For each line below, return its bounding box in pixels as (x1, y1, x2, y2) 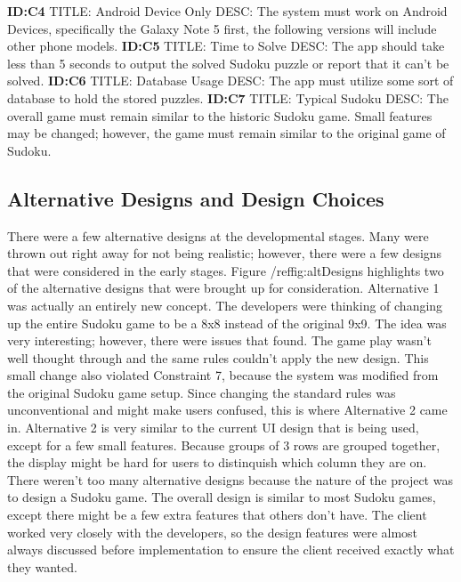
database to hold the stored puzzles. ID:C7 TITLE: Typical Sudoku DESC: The (7, 88, 449, 107)
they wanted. (7, 557, 77, 576)
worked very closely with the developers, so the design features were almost (7, 522, 418, 541)
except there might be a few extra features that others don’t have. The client (7, 505, 427, 524)
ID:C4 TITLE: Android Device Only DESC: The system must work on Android (7, 2, 448, 20)
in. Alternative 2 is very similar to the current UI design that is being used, (7, 418, 419, 437)
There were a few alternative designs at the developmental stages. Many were (7, 226, 429, 245)
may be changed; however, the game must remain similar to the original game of (7, 124, 446, 142)
